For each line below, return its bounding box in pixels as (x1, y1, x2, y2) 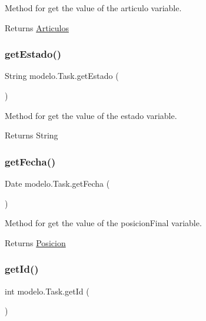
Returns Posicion (5, 236, 66, 249)
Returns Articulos (5, 21, 69, 34)
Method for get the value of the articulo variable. (5, 2, 182, 14)
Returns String (5, 129, 58, 141)
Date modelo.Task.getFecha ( (5, 177, 110, 189)
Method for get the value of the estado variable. (5, 109, 177, 121)
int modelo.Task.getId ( (5, 284, 89, 297)
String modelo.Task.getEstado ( (5, 70, 119, 82)
